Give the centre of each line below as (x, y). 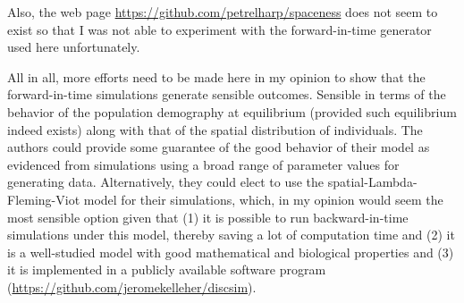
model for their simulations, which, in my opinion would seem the (263, 199)
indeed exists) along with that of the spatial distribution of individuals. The (215, 129)
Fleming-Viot (44, 199)
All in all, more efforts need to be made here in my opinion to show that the (216, 76)
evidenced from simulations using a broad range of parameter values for (203, 164)
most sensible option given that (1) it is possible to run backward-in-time (208, 217)
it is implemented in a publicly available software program (167, 269)
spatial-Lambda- (372, 182)
